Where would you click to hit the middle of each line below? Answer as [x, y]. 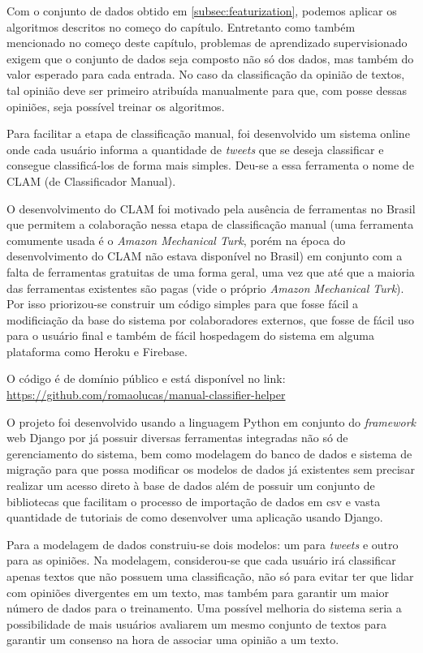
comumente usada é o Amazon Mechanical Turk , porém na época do [176, 240]
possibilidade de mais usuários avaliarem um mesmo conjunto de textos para [197, 623]
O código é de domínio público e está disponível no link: [146, 378]
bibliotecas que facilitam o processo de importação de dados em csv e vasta [194, 501]
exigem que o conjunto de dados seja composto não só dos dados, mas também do [210, 58]
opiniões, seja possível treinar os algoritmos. [116, 106]
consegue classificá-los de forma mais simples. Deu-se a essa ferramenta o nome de [210, 165]
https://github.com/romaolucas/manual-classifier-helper [146, 395]
